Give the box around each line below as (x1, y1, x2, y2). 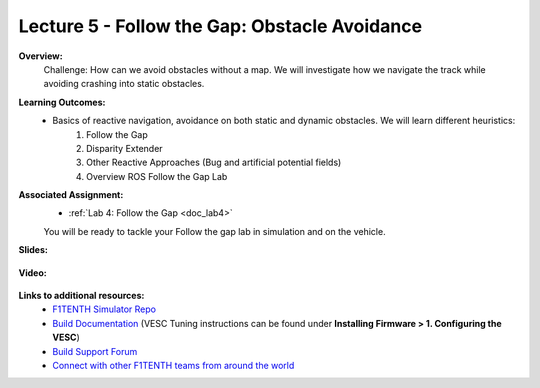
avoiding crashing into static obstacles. (43, 78, 205, 90)
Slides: (18, 244, 49, 256)
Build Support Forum (52, 345, 138, 357)
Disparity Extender (86, 142, 164, 154)
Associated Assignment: (18, 189, 124, 201)
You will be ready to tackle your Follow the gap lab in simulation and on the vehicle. (43, 225, 386, 237)
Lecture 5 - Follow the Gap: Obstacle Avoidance (18, 15, 423, 37)
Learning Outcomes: (18, 96, 106, 108)
